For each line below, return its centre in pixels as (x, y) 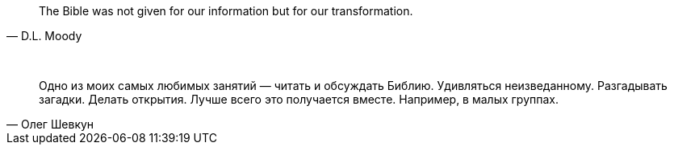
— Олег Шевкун (50, 124)
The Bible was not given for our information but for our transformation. (226, 11)
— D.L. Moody (44, 36)
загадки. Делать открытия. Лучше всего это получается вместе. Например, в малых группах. (299, 99)
